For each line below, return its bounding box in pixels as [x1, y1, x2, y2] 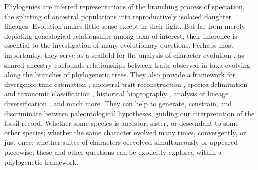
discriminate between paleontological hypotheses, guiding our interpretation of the [4, 108, 255, 118]
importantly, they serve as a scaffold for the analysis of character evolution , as [4, 49, 244, 60]
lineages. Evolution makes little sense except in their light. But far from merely [4, 21, 245, 31]
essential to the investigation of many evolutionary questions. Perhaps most [4, 40, 234, 50]
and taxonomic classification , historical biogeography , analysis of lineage [4, 88, 229, 99]
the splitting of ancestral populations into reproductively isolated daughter [4, 11, 232, 21]
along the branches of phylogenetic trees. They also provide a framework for [4, 69, 236, 80]
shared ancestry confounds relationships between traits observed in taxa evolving [4, 59, 251, 70]
